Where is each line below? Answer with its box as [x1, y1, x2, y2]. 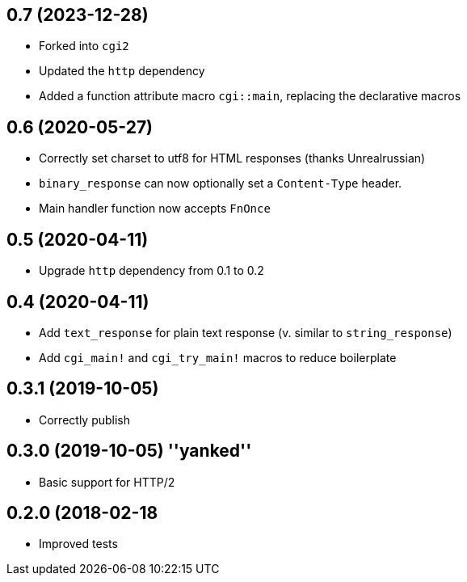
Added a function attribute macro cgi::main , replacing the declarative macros [39, 89, 461, 103]
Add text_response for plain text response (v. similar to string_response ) [39, 325, 452, 339]
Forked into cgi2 [39, 39, 129, 53]
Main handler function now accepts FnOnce [39, 201, 271, 216]
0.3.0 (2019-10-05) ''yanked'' [6, 441, 252, 462]
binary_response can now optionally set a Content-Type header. [39, 176, 402, 191]
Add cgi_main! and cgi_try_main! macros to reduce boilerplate [39, 350, 397, 365]
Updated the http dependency [39, 64, 205, 78]
